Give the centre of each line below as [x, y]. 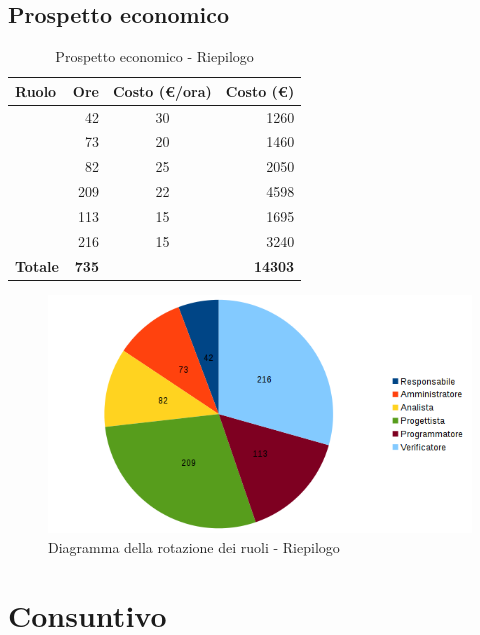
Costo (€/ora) [162, 90]
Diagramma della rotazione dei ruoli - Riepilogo [194, 546]
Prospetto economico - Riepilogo [154, 56]
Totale [37, 265]
